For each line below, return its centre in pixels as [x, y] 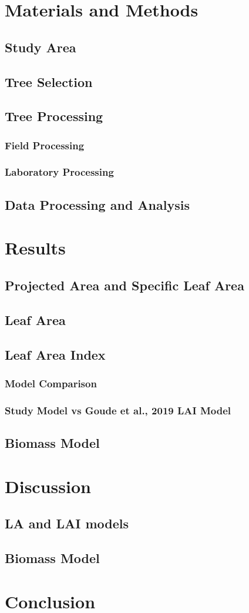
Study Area [41, 47]
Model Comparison [51, 383]
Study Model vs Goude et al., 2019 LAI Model [118, 410]
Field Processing [45, 145]
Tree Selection [49, 81]
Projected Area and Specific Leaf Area [124, 285]
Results [35, 248]
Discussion [48, 486]
